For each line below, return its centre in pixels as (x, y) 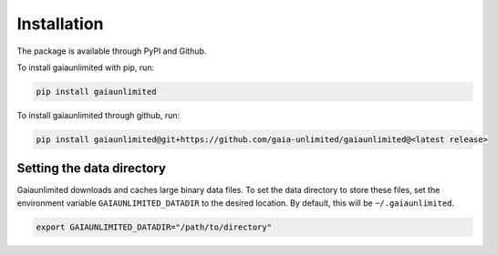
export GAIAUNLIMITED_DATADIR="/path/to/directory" (154, 227)
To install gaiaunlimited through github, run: (98, 115)
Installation (60, 24)
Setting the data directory (91, 168)
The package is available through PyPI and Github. (112, 51)
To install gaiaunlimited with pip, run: (86, 67)
